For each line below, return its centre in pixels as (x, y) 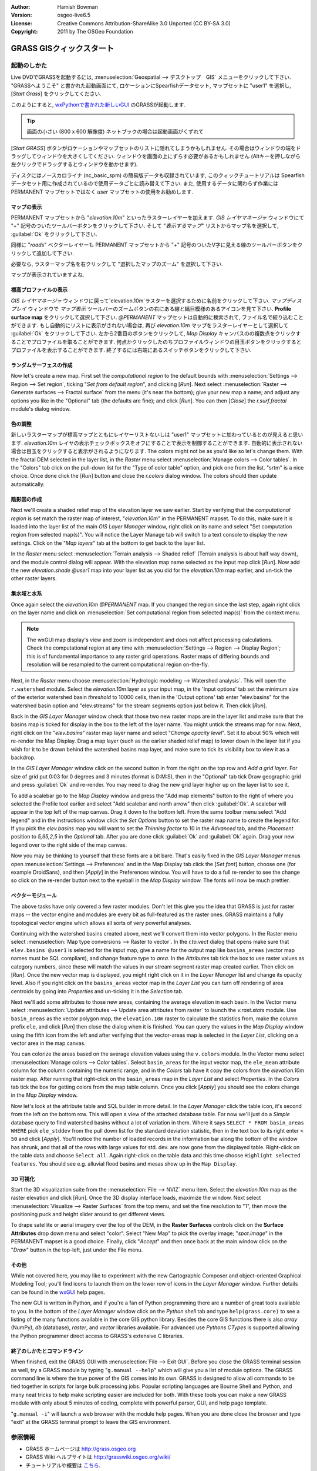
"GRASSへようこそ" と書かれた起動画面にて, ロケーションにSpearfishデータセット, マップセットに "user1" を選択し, (151, 85)
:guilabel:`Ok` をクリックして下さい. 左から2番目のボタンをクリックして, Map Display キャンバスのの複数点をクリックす (156, 334)
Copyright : (24, 32)
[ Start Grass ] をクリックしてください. (56, 94)
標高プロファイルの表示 (39, 290)
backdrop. (23, 757)
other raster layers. (34, 578)
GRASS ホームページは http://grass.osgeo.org (81, 1449)
